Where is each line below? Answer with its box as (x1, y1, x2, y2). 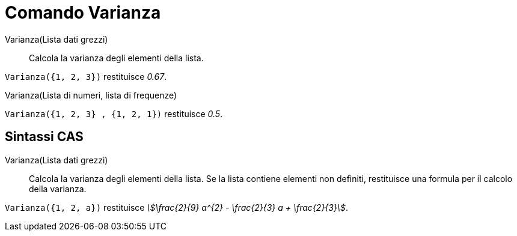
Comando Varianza (5, 2, 161, 23)
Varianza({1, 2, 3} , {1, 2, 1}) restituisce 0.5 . (5, 108, 223, 119)
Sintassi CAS (5, 129, 84, 145)
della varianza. (29, 183, 87, 194)
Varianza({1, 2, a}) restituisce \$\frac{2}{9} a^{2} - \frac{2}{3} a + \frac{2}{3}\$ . (5, 202, 349, 213)
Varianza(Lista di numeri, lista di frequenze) (5, 89, 177, 100)
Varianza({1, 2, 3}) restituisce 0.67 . (5, 71, 167, 82)
